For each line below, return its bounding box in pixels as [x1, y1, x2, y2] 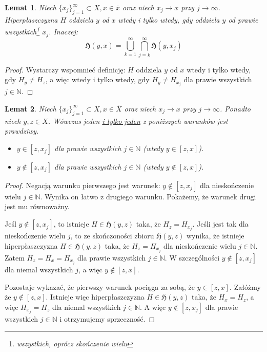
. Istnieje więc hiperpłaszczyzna [46, 291, 145, 302]
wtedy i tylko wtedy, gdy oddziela [118, 14, 220, 25]
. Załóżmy [230, 281, 261, 292]
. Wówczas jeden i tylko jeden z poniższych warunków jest [48, 115, 228, 126]
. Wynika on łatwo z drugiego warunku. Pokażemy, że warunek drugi [40, 191, 256, 201]
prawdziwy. [5, 125, 39, 136]
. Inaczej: [49, 26, 78, 37]
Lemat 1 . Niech [5, 2, 56, 12]
